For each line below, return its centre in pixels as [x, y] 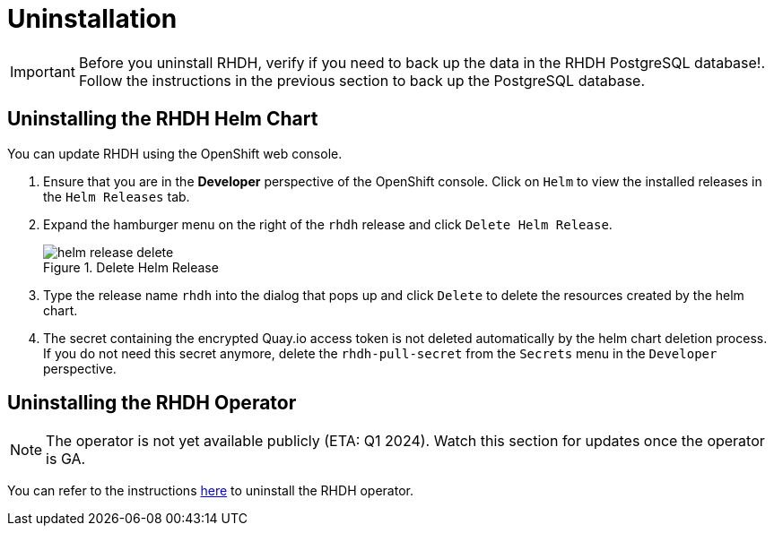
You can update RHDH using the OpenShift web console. [175, 153]
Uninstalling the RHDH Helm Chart [163, 119]
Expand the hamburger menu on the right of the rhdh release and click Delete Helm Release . [328, 224]
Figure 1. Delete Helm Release [131, 267]
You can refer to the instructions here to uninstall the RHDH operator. [210, 491]
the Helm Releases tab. [117, 196]
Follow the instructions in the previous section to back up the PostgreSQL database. [362, 80]
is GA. [66, 459]
